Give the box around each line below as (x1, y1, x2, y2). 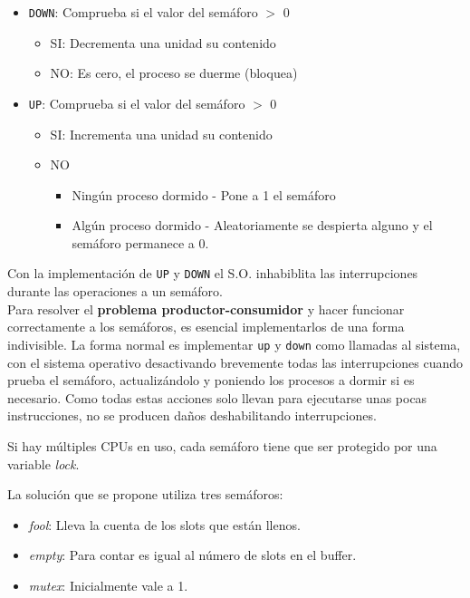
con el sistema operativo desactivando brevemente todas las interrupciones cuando (7, 352, 464, 371)
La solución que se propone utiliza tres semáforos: (7, 485, 283, 504)
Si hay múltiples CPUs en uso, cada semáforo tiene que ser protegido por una (7, 436, 437, 455)
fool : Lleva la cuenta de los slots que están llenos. (28, 515, 301, 534)
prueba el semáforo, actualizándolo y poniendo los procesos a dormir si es (7, 371, 415, 390)
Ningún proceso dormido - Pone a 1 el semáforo (72, 185, 336, 204)
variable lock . (7, 454, 80, 473)
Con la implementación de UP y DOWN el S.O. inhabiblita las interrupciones (7, 264, 418, 283)
